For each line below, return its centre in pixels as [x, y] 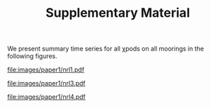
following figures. [32, 56]
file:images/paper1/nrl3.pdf [47, 83]
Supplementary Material [118, 13]
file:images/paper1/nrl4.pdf [47, 97]
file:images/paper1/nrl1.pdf [46, 70]
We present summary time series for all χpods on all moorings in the [106, 49]
